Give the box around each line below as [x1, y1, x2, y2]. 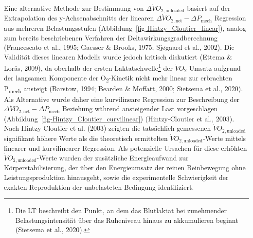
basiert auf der [187, 3, 231, 13]
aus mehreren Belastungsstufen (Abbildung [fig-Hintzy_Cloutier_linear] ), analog [4, 22, 246, 33]
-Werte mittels [203, 133, 246, 143]
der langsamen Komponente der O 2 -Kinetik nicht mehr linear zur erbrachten [4, 72, 232, 84]
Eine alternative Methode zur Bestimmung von [4, 3, 144, 13]
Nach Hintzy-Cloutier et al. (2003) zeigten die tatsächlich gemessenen [4, 123, 211, 133]
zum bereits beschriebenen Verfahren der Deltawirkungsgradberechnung [4, 32, 218, 42]
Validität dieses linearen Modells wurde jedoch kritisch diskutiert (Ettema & [4, 51, 232, 61]
